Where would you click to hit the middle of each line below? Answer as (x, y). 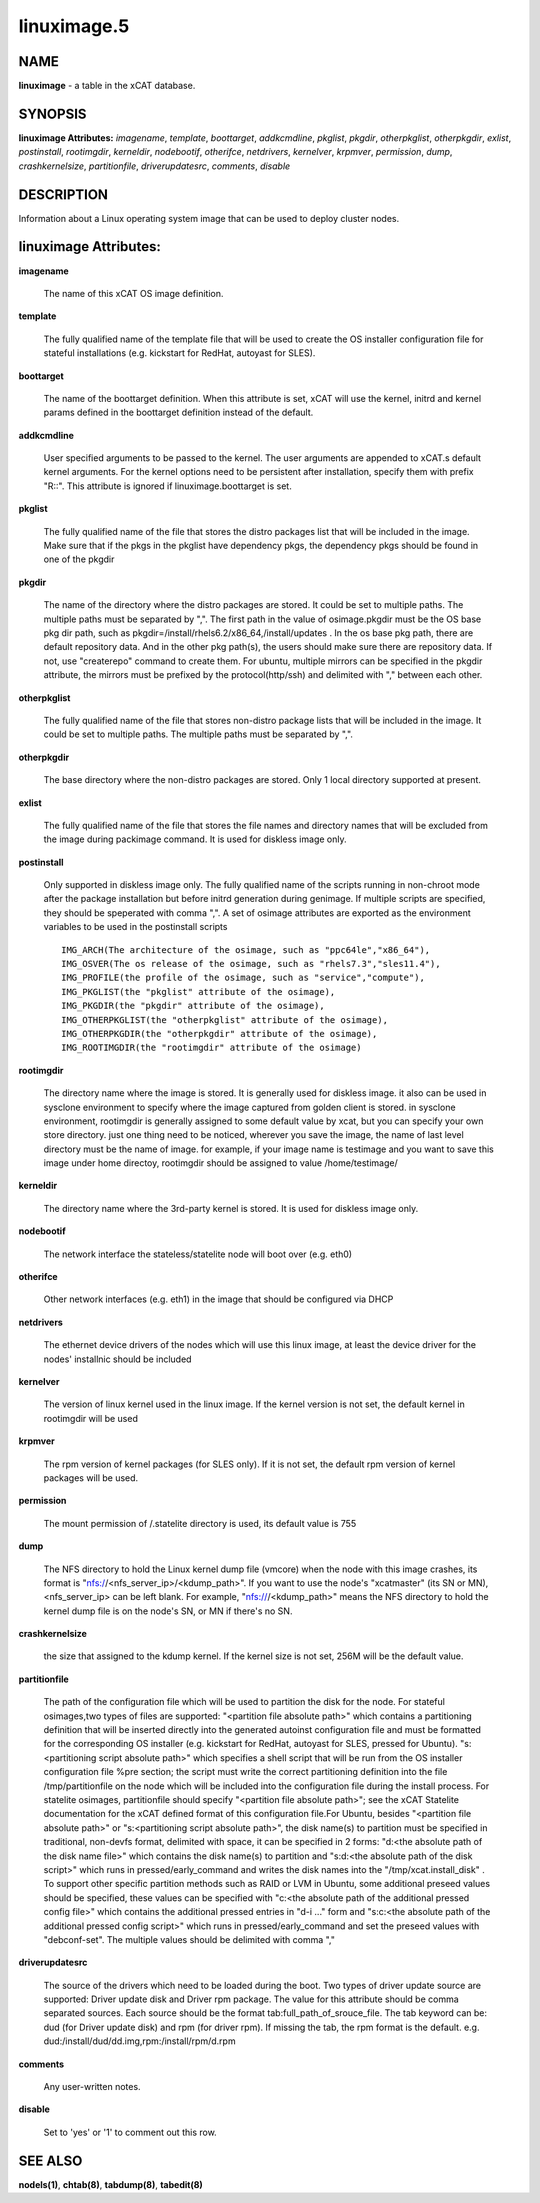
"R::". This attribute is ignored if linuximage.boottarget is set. (167, 486)
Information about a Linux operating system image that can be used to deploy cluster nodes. (209, 218)
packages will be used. (91, 1477)
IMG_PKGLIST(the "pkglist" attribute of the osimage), (198, 991)
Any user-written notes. (92, 2087)
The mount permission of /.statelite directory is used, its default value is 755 (200, 1523)
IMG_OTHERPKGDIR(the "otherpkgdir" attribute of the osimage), (219, 1033)
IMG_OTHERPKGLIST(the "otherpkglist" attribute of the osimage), (225, 1019)
